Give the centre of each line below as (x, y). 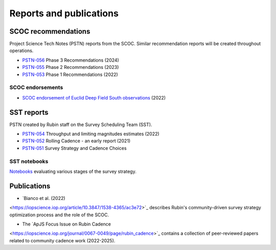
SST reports (29, 112)
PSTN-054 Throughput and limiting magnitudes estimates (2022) (91, 134)
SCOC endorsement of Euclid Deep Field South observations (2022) (94, 97)
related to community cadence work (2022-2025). (62, 240)
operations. (21, 51)
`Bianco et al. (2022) (44, 198)
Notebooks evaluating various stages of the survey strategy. (73, 171)
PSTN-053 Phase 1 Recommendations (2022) (70, 74)
